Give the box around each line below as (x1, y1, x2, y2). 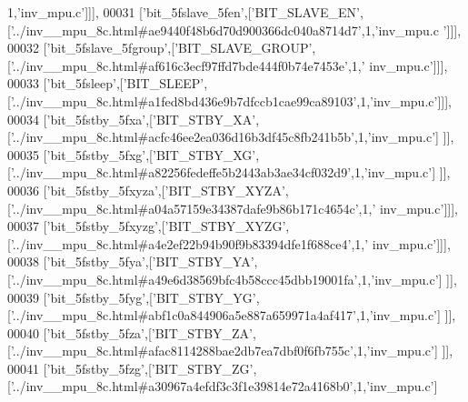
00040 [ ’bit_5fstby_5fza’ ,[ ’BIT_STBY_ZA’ (7, 323, 254, 342)
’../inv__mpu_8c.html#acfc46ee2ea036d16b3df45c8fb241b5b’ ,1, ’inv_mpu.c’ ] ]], (10, 127, 454, 146)
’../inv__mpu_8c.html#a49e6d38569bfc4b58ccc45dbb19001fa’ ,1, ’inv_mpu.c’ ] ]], (10, 269, 457, 288)
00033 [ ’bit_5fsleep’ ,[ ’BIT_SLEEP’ (7, 74, 204, 93)
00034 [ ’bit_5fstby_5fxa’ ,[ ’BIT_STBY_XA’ (7, 109, 256, 128)
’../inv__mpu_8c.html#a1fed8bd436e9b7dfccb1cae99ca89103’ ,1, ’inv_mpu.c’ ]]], (10, 91, 452, 110)
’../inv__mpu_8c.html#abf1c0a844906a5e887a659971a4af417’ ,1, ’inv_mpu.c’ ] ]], (10, 306, 456, 325)
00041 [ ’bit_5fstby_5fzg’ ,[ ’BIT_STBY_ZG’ (7, 358, 254, 377)
